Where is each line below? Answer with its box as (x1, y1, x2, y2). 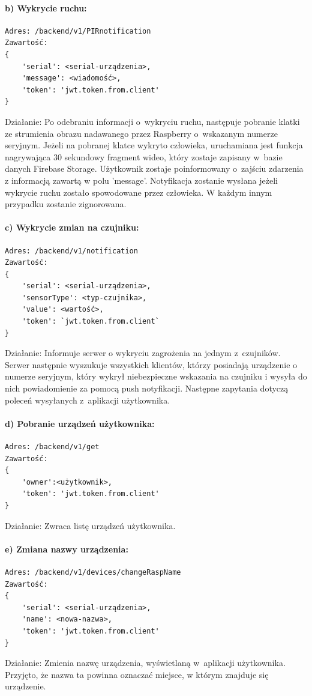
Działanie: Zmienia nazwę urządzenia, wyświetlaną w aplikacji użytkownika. (5, 656, 286, 669)
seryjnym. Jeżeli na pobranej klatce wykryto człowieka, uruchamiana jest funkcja (5, 139, 303, 151)
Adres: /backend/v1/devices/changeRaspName (5, 567, 181, 576)
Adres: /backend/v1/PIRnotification (5, 26, 151, 35)
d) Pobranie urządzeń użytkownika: (5, 417, 155, 429)
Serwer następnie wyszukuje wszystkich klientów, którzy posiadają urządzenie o (5, 358, 298, 371)
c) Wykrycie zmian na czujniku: (5, 221, 139, 234)
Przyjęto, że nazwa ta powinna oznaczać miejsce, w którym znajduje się (5, 668, 269, 680)
